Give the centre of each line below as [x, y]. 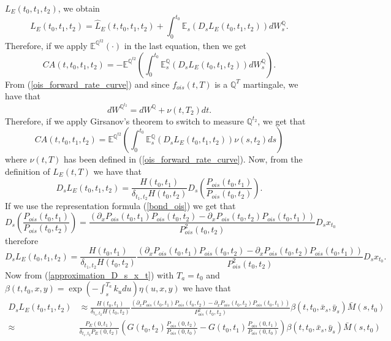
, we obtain [79, 8]
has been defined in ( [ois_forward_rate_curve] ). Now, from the [183, 159]
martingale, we [271, 84]
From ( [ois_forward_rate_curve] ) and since [87, 84]
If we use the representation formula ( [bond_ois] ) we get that [120, 206]
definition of [28, 171]
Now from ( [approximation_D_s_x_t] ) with [89, 274]
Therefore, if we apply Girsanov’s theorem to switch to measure [124, 121]
